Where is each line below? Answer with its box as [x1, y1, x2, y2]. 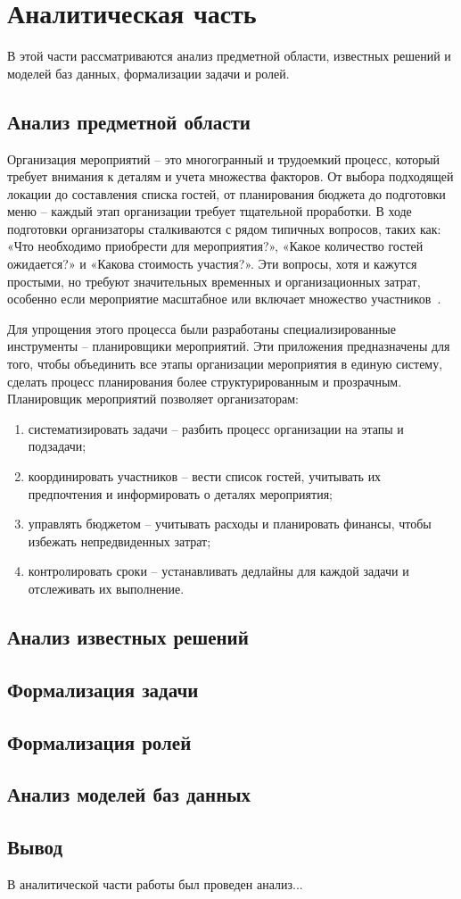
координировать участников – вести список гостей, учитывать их [28, 467, 382, 486]
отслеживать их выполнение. [28, 579, 185, 597]
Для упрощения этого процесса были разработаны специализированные [7, 319, 396, 337]
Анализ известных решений [7, 622, 249, 650]
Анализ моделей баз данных [7, 780, 251, 808]
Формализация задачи [7, 675, 199, 703]
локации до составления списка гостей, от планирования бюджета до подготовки [7, 184, 446, 203]
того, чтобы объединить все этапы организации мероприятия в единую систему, [7, 354, 443, 373]
